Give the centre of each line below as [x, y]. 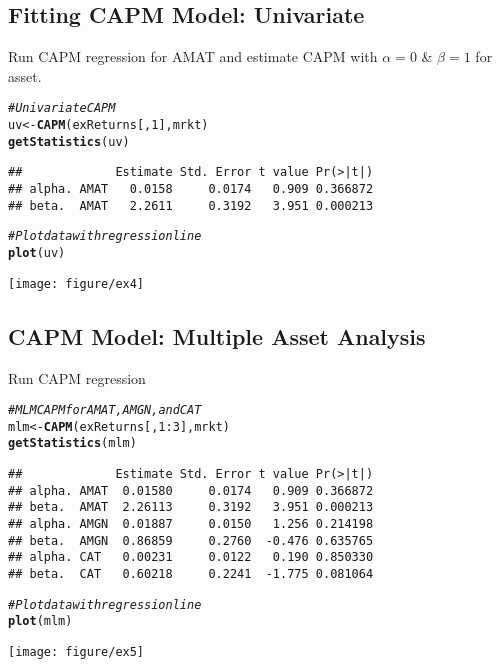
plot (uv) [37, 252]
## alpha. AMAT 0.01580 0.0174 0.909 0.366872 [191, 490]
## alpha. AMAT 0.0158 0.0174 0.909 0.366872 [191, 189]
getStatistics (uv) [69, 141]
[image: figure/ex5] [76, 651]
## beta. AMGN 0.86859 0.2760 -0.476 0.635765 [191, 540]
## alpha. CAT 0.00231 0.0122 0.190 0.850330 [191, 557]
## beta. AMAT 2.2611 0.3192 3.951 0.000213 [191, 205]
